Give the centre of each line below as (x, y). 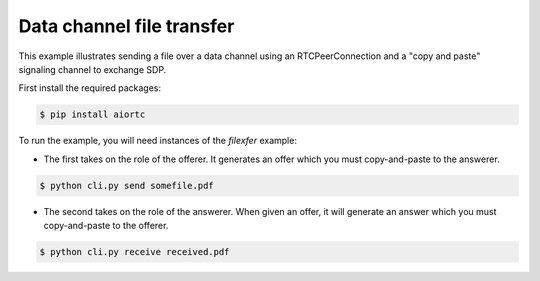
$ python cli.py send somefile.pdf (126, 185)
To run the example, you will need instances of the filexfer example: (157, 141)
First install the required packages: (90, 88)
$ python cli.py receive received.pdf (134, 252)
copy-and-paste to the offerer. (106, 226)
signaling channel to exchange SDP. (92, 69)
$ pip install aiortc (92, 114)
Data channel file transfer (126, 26)
